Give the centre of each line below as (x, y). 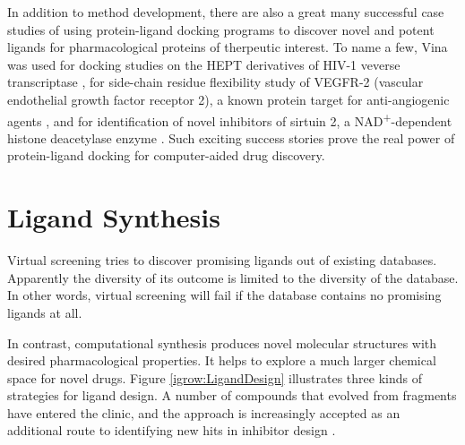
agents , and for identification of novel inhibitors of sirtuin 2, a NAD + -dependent (230, 119)
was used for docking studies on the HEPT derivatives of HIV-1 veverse (204, 64)
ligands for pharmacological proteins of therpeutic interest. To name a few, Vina (228, 47)
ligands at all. (45, 312)
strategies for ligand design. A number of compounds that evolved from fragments (232, 395)
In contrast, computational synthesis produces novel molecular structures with (222, 342)
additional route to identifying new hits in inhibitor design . (172, 430)
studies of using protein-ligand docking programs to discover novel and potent (221, 29)
